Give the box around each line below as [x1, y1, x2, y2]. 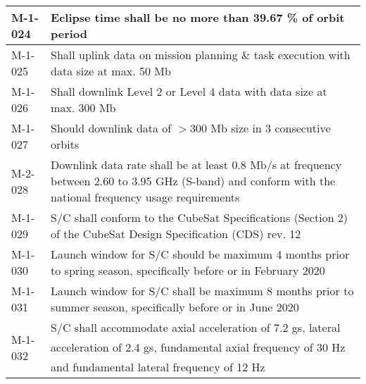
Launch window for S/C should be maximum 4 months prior [51, 246, 350, 262]
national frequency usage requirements [51, 189, 240, 205]
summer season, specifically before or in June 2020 [51, 299, 299, 315]
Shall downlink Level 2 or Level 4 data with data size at [51, 83, 327, 99]
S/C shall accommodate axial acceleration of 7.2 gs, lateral [51, 319, 341, 335]
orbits [51, 136, 80, 152]
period [51, 25, 87, 42]
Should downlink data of [51, 120, 172, 136]
